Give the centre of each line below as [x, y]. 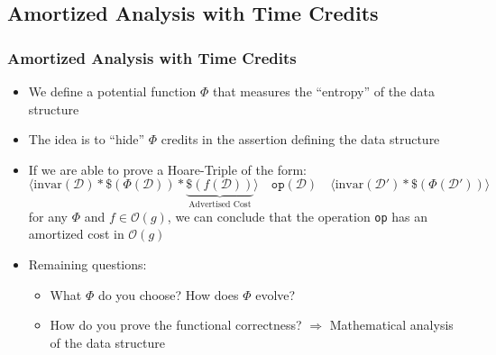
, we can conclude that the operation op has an [298, 216]
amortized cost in [76, 234]
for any [48, 216]
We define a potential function [112, 91]
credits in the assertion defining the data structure [300, 139]
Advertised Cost [220, 205]
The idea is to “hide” [87, 139]
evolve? [276, 294]
